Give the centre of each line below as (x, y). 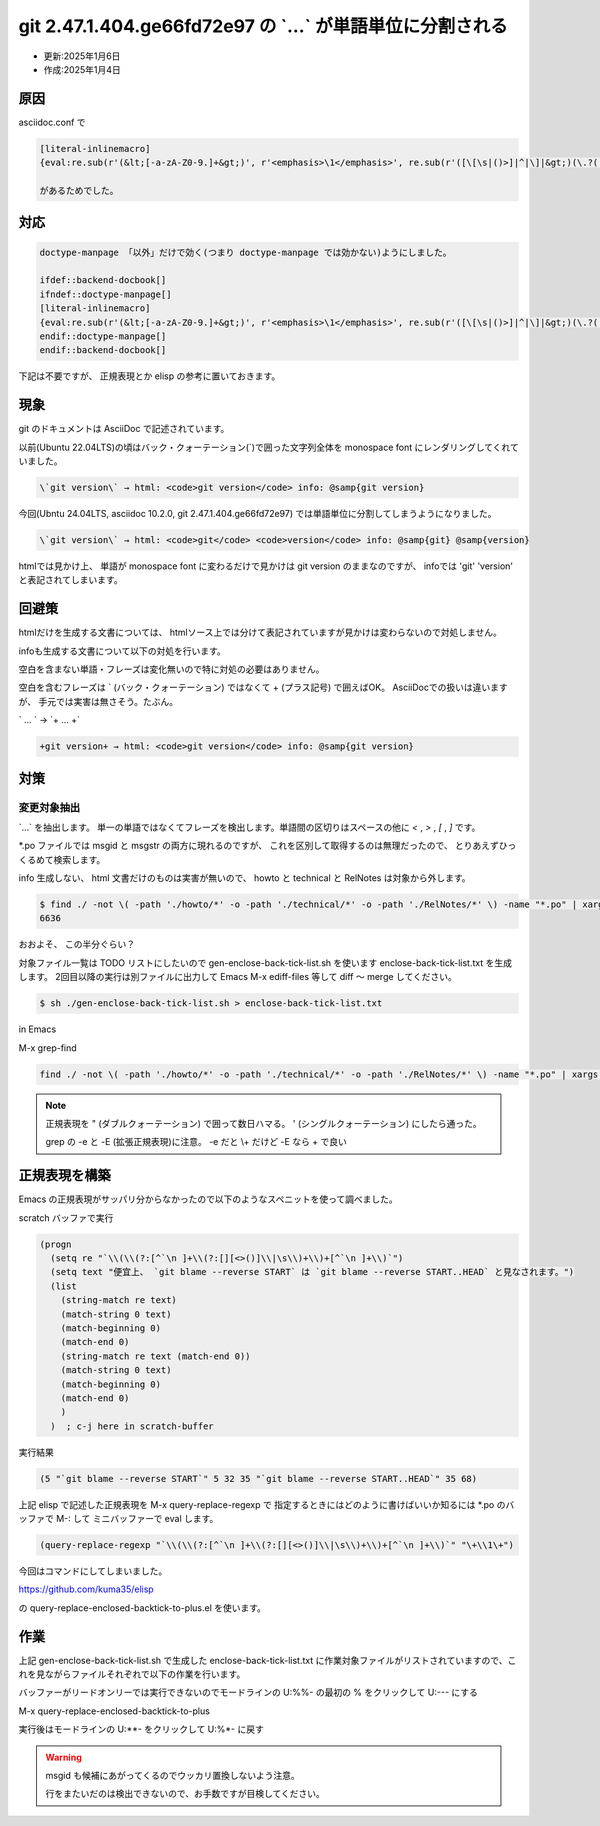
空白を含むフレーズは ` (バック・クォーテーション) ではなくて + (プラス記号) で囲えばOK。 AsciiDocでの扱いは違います (263, 687)
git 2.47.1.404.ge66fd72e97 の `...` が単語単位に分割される (263, 26)
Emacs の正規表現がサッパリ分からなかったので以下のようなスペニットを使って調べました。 (208, 1199)
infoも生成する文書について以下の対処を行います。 (122, 651)
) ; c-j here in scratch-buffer (132, 1426)
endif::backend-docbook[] (103, 350)
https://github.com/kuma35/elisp (86, 1589)
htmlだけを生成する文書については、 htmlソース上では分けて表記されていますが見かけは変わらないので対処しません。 (260, 632)
